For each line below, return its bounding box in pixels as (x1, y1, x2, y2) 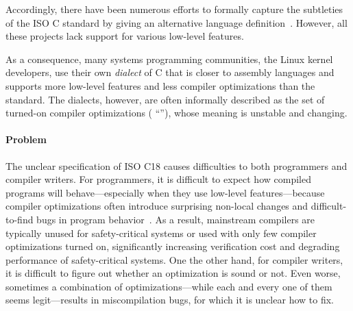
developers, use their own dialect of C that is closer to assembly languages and (5, 65, 334, 79)
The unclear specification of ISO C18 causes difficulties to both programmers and (5, 158, 348, 173)
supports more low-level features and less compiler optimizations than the (5, 78, 315, 92)
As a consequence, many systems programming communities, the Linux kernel (5, 51, 333, 66)
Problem (5, 132, 47, 147)
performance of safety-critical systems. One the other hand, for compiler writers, (5, 252, 343, 266)
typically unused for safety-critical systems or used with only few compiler (5, 225, 317, 240)
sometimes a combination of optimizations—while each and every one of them (5, 279, 332, 293)
